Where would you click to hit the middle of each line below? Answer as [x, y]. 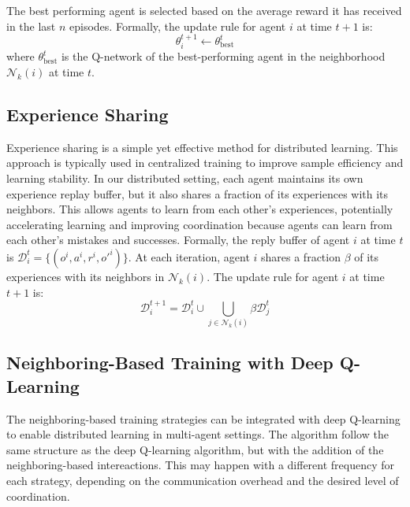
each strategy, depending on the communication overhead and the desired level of [203, 480]
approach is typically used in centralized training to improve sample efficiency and [205, 163]
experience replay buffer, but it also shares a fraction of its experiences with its [198, 193]
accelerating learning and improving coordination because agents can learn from [199, 224]
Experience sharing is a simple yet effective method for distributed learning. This [202, 147]
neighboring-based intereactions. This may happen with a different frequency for [201, 465]
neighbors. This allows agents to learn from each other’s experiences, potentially [200, 209]
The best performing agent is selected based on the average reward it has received [204, 10]
